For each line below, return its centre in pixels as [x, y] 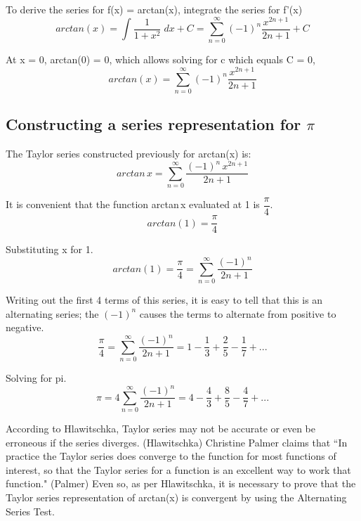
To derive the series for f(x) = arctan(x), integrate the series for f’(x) [154, 9]
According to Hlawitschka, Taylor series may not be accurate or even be [160, 429]
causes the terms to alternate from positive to [238, 313]
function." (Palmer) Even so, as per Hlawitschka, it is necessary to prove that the [181, 483]
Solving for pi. [36, 378]
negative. [25, 327]
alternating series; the [52, 313]
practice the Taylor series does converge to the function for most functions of [171, 456]
